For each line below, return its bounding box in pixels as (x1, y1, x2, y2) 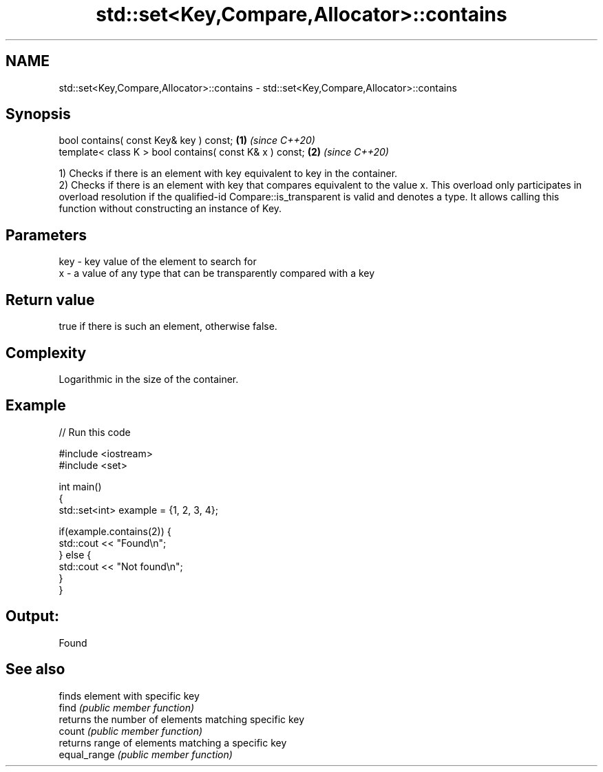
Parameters (6, 226, 87, 244)
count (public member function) (59, 724, 203, 737)
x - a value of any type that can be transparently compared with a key (59, 267, 375, 280)
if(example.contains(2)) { (59, 525, 171, 537)
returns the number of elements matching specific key (59, 713, 305, 725)
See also (6, 660, 65, 678)
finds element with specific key (59, 689, 200, 702)
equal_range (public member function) (59, 748, 233, 760)
